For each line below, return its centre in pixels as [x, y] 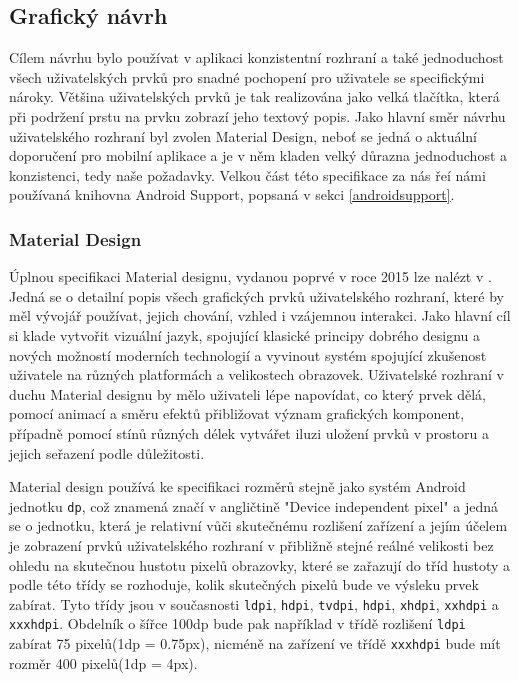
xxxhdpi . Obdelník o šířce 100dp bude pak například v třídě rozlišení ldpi [237, 623]
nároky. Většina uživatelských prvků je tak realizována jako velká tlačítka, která [254, 96]
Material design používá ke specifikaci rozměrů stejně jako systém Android [237, 486]
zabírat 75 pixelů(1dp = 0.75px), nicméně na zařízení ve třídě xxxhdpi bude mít [255, 643]
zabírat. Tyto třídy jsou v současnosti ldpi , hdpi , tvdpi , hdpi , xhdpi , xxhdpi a [254, 603]
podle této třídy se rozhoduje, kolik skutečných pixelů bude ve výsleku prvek [244, 584]
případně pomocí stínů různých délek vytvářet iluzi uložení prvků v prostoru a [249, 432]
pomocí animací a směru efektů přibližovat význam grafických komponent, [237, 413]
